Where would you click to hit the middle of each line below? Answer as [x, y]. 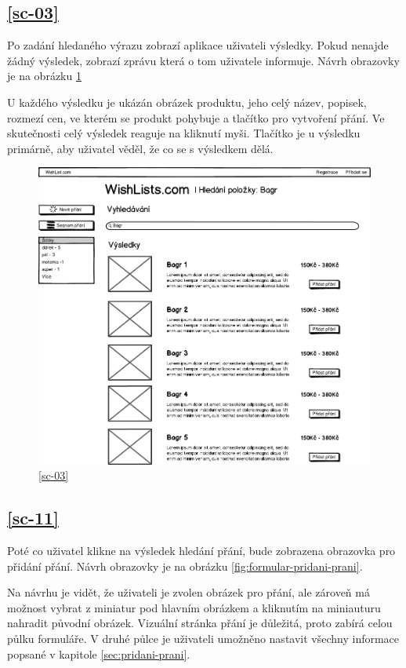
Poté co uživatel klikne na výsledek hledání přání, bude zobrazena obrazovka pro [201, 551]
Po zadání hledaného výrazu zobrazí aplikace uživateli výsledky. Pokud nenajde [198, 45]
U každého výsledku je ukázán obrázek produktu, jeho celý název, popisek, [187, 102]
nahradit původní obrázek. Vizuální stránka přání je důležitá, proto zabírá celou [200, 623]
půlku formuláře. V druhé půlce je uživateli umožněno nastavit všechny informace [203, 639]
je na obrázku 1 [44, 76]
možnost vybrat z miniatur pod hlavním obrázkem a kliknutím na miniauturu [194, 607]
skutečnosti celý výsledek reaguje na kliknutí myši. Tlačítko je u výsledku [184, 133]
